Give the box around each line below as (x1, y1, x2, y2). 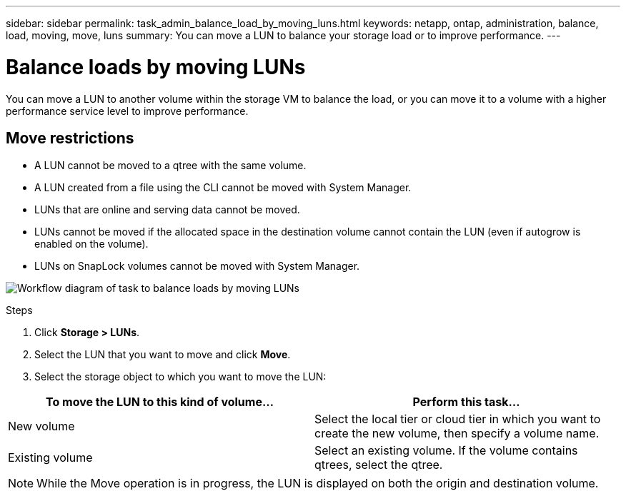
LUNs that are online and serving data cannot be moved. (34, 203, 300, 216)
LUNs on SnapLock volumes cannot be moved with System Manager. (34, 260, 360, 273)
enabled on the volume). (34, 238, 149, 250)
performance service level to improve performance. (6, 104, 249, 117)
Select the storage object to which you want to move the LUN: (34, 370, 327, 383)
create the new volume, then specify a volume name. (314, 426, 600, 441)
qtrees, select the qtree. (314, 457, 443, 472)
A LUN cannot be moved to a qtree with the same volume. (34, 159, 307, 172)
